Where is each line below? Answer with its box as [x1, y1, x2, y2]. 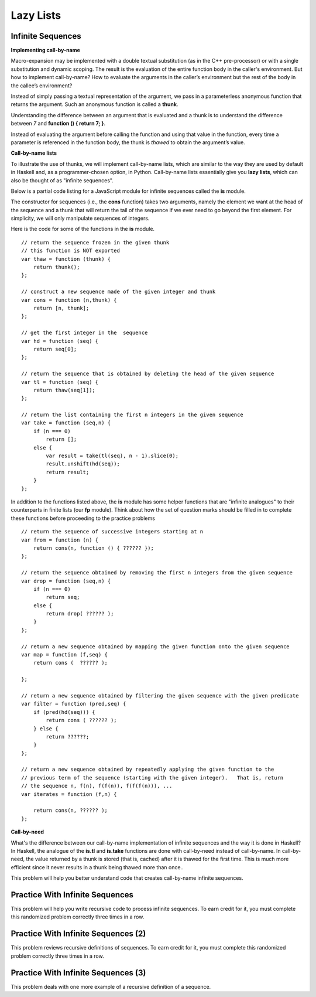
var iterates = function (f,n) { [21, 791, 117, 797]
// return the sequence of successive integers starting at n [21, 528, 204, 535]
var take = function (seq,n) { [21, 420, 111, 426]
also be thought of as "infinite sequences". [11, 176, 114, 184]
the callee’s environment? [11, 82, 73, 89]
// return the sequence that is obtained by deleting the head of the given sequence [21, 370, 274, 377]
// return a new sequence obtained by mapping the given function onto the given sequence [21, 643, 290, 650]
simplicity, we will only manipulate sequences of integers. [11, 215, 150, 222]
